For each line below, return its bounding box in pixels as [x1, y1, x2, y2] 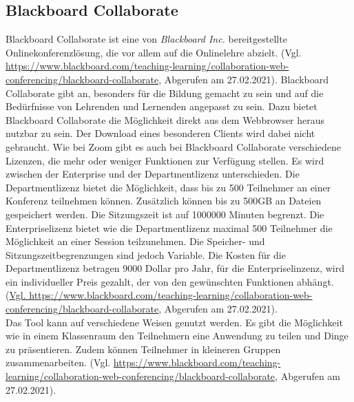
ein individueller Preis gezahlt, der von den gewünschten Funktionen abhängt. [6, 274, 334, 288]
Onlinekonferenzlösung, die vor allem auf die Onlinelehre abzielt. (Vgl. [6, 45, 302, 59]
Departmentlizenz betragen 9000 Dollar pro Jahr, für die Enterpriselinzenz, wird [6, 261, 345, 275]
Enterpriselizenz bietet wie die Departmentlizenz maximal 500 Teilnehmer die [6, 220, 333, 235]
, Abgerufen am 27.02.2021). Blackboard [158, 72, 329, 86]
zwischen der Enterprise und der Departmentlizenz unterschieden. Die [6, 167, 300, 181]
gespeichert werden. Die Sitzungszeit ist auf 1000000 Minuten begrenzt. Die [6, 207, 324, 221]
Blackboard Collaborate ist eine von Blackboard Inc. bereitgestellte [6, 32, 287, 46]
